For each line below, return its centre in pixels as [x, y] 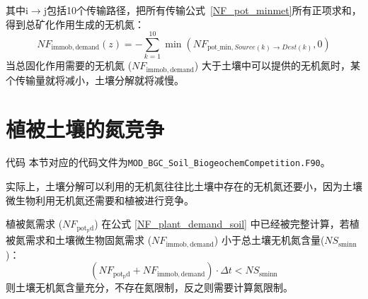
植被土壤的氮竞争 [85, 128]
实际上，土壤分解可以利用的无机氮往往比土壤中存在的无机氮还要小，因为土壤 [184, 186]
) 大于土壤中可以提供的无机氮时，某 [277, 65]
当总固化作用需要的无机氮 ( [69, 65]
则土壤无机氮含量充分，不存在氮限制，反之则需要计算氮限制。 [149, 287]
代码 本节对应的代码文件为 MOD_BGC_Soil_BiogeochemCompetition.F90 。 [168, 162]
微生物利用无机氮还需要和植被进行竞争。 [100, 200]
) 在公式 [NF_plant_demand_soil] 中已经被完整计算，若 [222, 224]
